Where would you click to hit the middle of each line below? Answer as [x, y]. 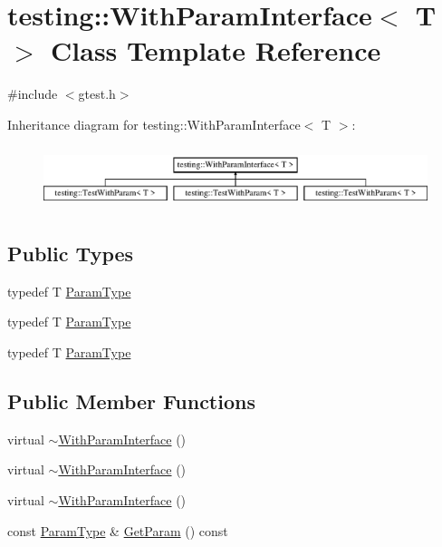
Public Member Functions [131, 400]
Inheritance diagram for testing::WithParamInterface [154, 124]
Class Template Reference [216, 50]
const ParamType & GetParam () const [118, 530]
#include [33, 94]
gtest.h [97, 94]
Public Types [71, 253]
